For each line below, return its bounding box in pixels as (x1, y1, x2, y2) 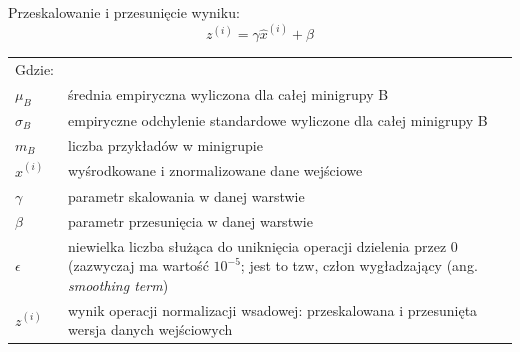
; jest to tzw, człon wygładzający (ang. (240, 255, 478, 276)
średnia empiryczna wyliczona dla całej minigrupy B (68, 84, 389, 105)
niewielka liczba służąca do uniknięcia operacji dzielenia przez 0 (68, 235, 458, 256)
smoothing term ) (68, 274, 169, 295)
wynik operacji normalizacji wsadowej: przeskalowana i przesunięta (68, 299, 478, 320)
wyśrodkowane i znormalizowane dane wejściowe (68, 160, 363, 181)
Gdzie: (15, 59, 54, 79)
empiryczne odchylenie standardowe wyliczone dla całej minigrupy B (68, 109, 488, 130)
